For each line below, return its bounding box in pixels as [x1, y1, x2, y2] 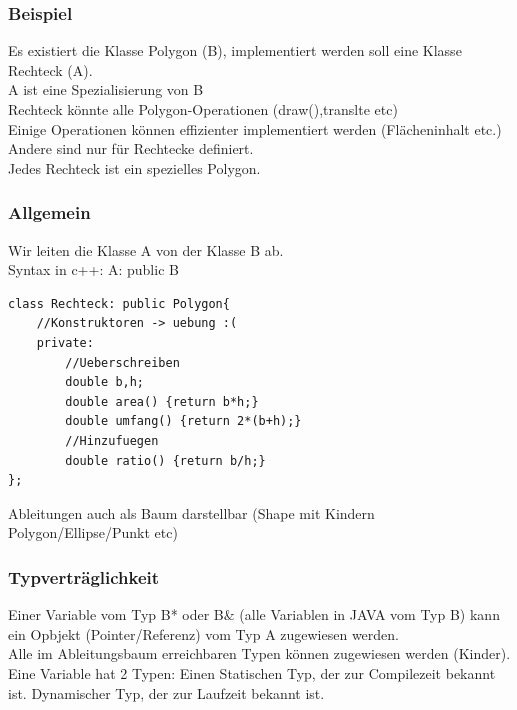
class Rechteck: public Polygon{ [8, 296, 230, 311]
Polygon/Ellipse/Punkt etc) [8, 522, 178, 543]
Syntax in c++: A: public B [8, 259, 179, 280]
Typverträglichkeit [8, 564, 160, 589]
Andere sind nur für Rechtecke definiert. [8, 138, 254, 159]
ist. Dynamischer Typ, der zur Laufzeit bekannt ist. [8, 682, 325, 703]
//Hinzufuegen [65, 433, 159, 448]
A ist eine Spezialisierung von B [8, 79, 204, 100]
